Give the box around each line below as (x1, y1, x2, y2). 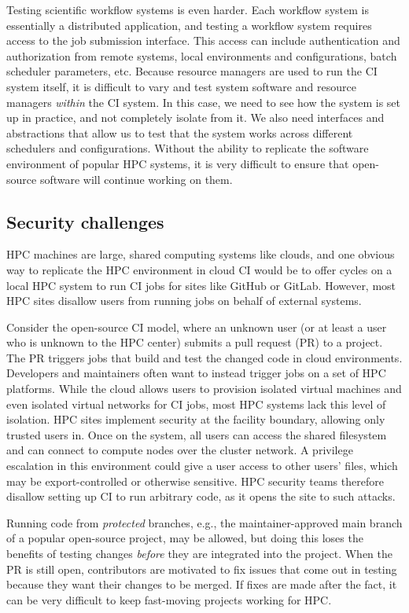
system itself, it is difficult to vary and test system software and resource (6, 78, 356, 94)
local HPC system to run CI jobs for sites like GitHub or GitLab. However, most (6, 277, 396, 293)
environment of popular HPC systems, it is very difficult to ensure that (6, 155, 349, 171)
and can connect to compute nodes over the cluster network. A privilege (6, 442, 353, 458)
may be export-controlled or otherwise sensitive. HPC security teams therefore (6, 472, 384, 489)
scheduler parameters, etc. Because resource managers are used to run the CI (6, 63, 378, 79)
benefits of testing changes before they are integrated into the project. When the (6, 545, 392, 562)
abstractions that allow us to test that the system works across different (6, 124, 353, 141)
